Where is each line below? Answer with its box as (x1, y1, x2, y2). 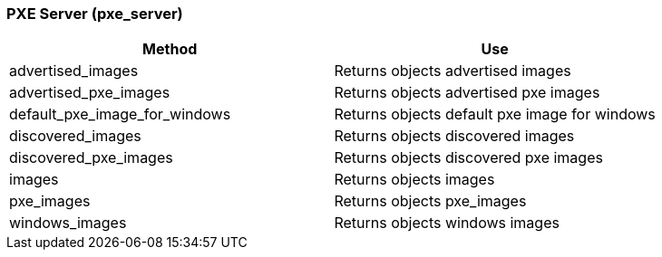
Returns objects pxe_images (334, 192, 527, 211)
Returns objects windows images (334, 214, 560, 233)
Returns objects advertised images (334, 62, 571, 81)
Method (142, 40, 198, 59)
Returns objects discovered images (334, 127, 575, 146)
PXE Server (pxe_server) (6, 5, 183, 23)
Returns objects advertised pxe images (334, 83, 600, 102)
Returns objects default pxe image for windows (334, 105, 656, 124)
